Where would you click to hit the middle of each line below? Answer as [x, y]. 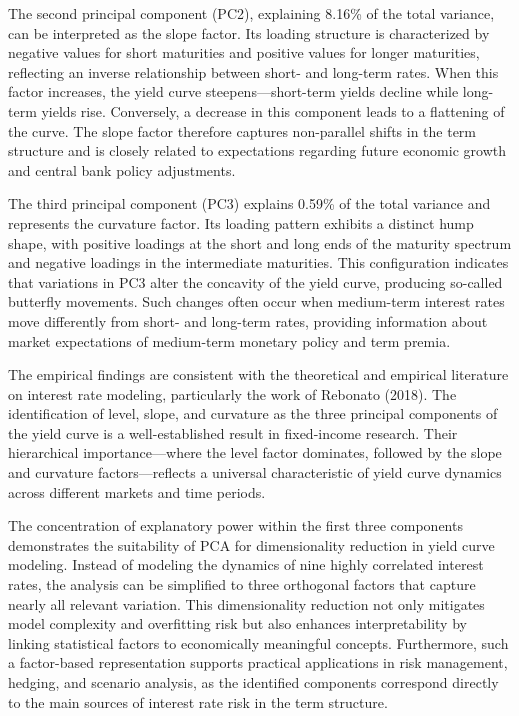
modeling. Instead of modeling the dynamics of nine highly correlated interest [246, 564]
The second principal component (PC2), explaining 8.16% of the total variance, [251, 13]
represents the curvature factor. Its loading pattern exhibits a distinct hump [241, 222]
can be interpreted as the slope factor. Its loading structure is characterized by [249, 32]
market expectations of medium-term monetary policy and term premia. [229, 340]
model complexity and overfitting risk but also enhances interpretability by [237, 623]
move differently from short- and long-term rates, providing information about [248, 320]
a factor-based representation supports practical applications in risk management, [258, 662]
